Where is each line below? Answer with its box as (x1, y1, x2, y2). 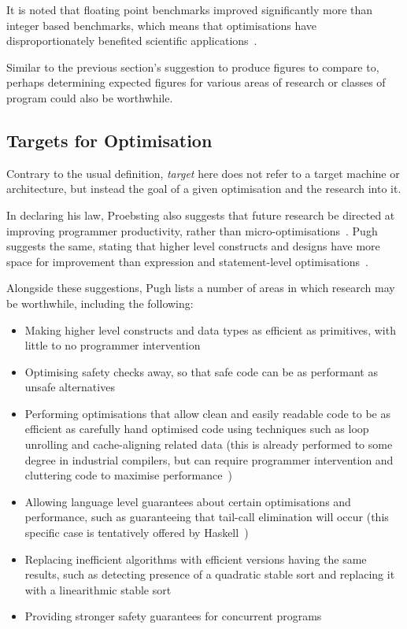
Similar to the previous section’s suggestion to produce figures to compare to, (6, 58, 379, 75)
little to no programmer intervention (24, 337, 201, 353)
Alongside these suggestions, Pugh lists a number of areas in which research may (6, 279, 395, 296)
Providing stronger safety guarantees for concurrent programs (24, 608, 322, 624)
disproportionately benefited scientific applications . (6, 32, 257, 49)
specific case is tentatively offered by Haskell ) (24, 524, 249, 541)
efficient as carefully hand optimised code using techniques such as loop (24, 420, 369, 437)
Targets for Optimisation (6, 128, 213, 152)
